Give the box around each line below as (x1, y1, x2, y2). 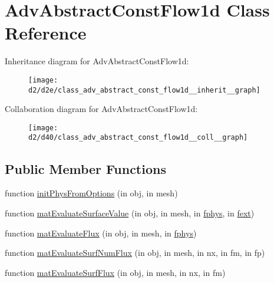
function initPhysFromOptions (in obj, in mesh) (5, 187, 178, 199)
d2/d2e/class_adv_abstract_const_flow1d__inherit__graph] (28, 85, 260, 94)
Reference (5, 21, 87, 45)
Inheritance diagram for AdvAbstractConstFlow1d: (5, 55, 189, 67)
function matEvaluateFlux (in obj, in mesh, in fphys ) (5, 226, 197, 239)
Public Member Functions (5, 159, 166, 177)
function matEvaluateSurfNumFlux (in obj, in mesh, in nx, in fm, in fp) (5, 246, 265, 259)
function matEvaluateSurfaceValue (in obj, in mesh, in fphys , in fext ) (5, 206, 255, 219)
